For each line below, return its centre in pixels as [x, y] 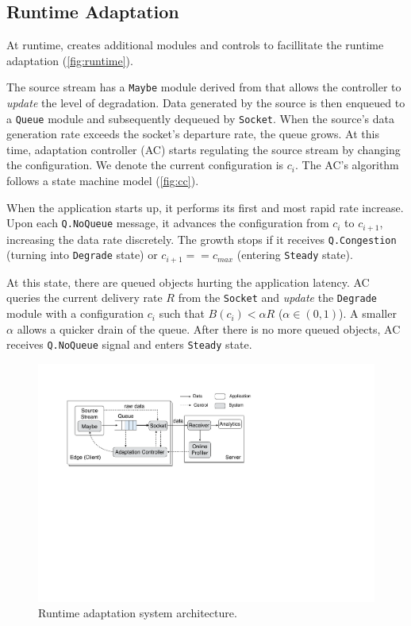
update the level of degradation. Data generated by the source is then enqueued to [206, 103]
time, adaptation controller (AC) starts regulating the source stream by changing [204, 149]
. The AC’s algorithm [347, 165]
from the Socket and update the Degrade [277, 298]
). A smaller [368, 313]
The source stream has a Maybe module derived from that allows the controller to [204, 87]
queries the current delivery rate [85, 298]
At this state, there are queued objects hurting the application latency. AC [188, 282]
